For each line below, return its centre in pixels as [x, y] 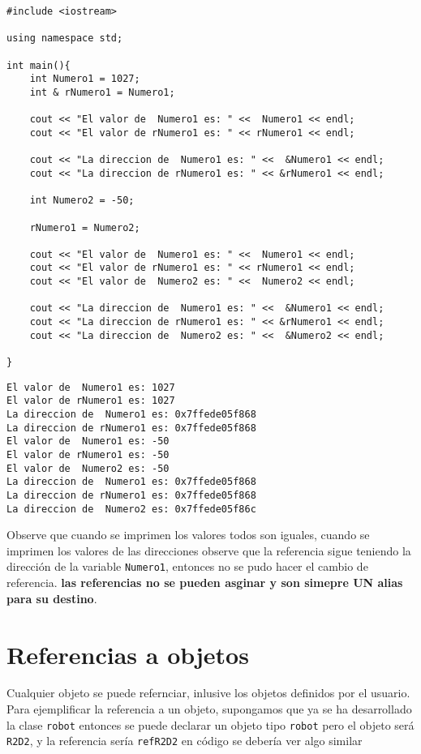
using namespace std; [65, 39]
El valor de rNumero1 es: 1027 [91, 401]
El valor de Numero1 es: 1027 [91, 387]
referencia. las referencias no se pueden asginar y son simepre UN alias [205, 583]
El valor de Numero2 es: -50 [88, 468]
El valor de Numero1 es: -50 [88, 441]
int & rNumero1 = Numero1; [102, 92]
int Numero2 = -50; [82, 201]
